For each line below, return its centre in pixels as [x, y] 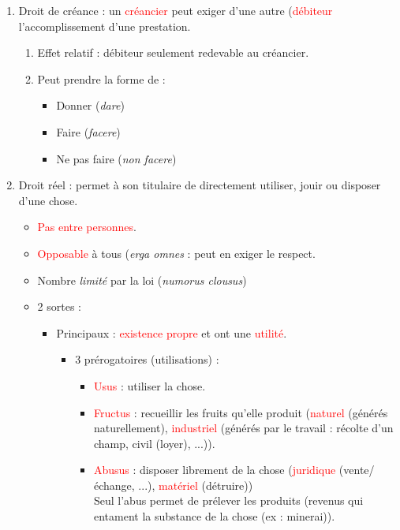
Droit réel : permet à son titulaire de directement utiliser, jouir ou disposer [200, 185]
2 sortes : [59, 306]
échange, [114, 485]
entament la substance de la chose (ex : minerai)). [214, 516]
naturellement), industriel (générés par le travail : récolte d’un [243, 428]
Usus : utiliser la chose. [150, 385]
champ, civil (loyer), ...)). [154, 443]
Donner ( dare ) [90, 105]
